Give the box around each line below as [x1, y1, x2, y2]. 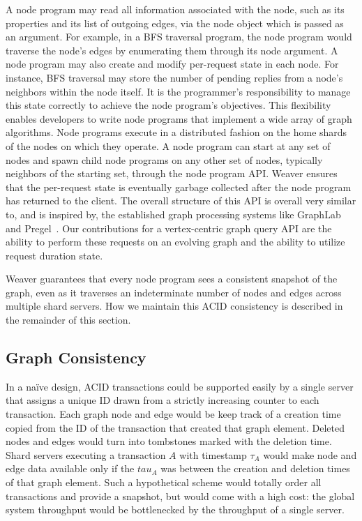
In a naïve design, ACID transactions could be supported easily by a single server [6, 379, 354, 393]
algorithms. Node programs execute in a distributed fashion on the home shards [6, 125, 347, 139]
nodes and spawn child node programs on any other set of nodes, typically [6, 152, 323, 167]
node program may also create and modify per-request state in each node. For [6, 56, 339, 71]
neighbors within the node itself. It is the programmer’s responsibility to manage [6, 84, 351, 98]
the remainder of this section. [6, 312, 131, 327]
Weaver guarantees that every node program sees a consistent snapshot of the [6, 271, 338, 286]
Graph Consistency [6, 347, 146, 368]
